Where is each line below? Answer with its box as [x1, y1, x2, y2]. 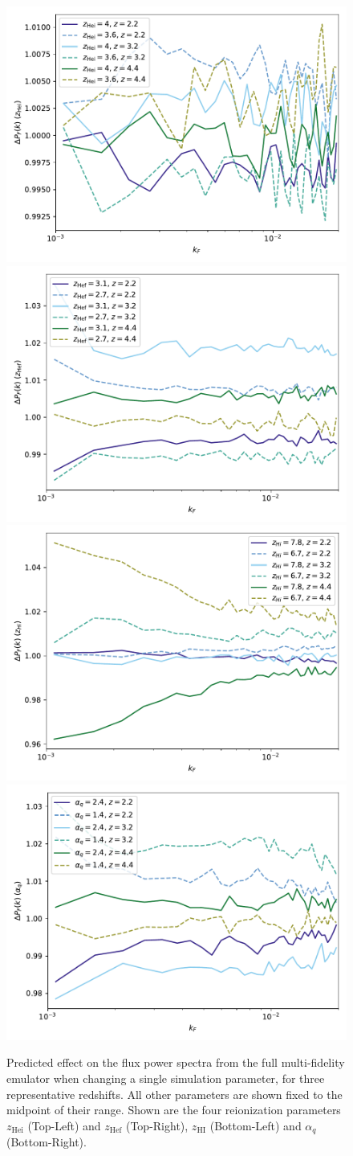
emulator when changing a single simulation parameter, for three [6, 1069, 325, 1086]
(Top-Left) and [27, 1117, 101, 1133]
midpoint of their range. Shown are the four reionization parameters [6, 1101, 341, 1118]
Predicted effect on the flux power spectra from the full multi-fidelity [6, 1054, 345, 1071]
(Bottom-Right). [6, 1133, 87, 1150]
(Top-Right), [125, 1117, 189, 1133]
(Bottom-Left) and [209, 1117, 302, 1133]
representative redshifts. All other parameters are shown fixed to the [6, 1085, 343, 1102]
